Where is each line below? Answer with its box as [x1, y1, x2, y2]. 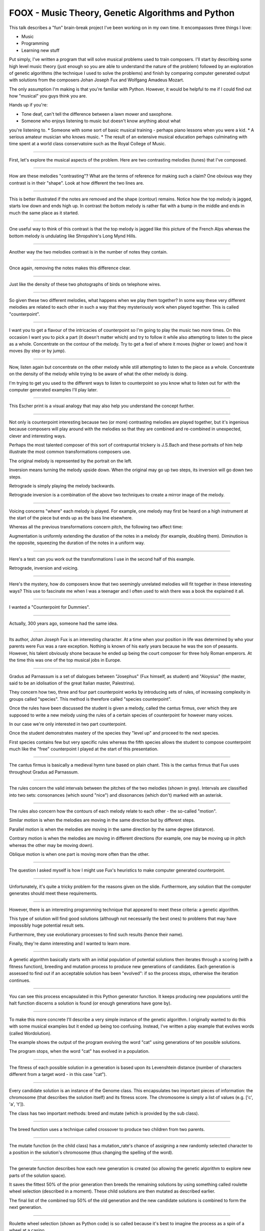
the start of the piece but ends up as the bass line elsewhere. [9, 515, 133, 521]
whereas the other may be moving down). [9, 842, 94, 848]
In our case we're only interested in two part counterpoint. [9, 721, 127, 727]
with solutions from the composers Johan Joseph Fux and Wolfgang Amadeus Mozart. [9, 77, 184, 83]
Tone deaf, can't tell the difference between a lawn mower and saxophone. [21, 111, 173, 117]
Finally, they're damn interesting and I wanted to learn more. [9, 940, 131, 946]
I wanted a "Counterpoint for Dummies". [9, 604, 90, 610]
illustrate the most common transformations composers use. [9, 449, 131, 455]
